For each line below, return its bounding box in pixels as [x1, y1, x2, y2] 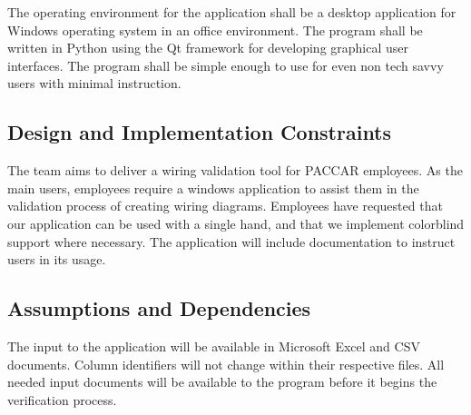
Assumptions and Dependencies [7, 294, 311, 322]
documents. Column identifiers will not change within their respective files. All [7, 354, 445, 373]
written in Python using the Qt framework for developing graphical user [7, 38, 409, 57]
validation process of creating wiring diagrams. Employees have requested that [7, 196, 443, 215]
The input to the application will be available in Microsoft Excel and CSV [7, 336, 420, 355]
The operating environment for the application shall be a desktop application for [7, 3, 456, 21]
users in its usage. [7, 250, 106, 269]
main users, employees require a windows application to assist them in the [7, 178, 419, 197]
